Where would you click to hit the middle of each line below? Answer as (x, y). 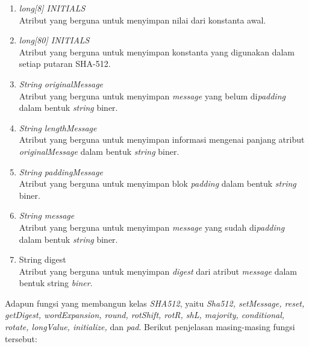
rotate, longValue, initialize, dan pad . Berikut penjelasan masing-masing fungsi (150, 327)
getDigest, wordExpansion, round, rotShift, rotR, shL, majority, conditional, (145, 315)
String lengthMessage (58, 127)
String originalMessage (61, 83)
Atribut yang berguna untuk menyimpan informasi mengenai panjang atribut (162, 139)
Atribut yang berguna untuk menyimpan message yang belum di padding (152, 95)
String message (47, 215)
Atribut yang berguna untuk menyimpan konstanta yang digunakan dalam (157, 52)
